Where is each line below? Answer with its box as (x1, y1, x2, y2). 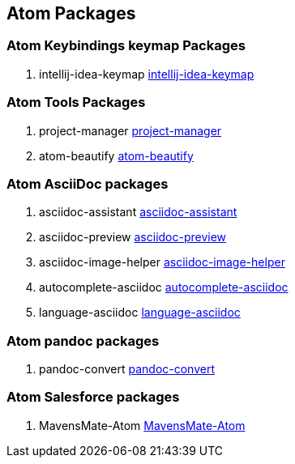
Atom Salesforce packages (6, 389, 180, 406)
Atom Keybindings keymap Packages (6, 37, 246, 54)
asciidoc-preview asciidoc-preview (39, 230, 227, 245)
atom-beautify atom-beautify (39, 148, 194, 163)
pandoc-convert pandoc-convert (39, 362, 215, 377)
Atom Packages (6, 3, 136, 23)
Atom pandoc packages (6, 332, 160, 349)
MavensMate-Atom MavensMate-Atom (39, 418, 246, 432)
